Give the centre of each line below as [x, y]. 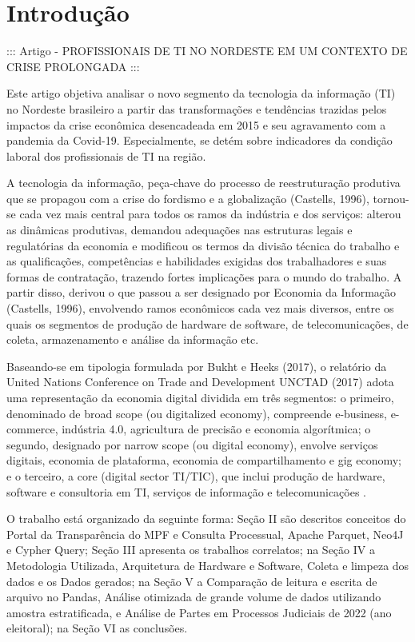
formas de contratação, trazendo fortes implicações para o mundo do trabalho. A [204, 276]
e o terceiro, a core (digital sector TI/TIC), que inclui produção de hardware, [196, 475]
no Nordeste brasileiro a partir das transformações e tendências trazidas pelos [197, 108]
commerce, [32, 429]
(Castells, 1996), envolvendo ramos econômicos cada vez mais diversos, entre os [200, 308]
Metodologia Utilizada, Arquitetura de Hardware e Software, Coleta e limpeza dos [208, 565]
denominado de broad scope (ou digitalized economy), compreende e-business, [197, 413]
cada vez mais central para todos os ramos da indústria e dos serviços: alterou [210, 214]
